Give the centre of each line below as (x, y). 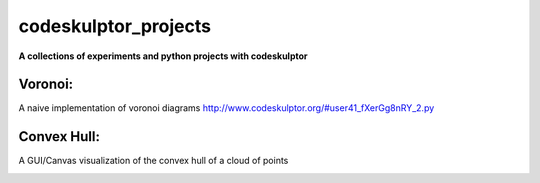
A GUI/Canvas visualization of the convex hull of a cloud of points (153, 161)
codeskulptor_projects (115, 26)
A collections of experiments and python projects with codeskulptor (163, 56)
